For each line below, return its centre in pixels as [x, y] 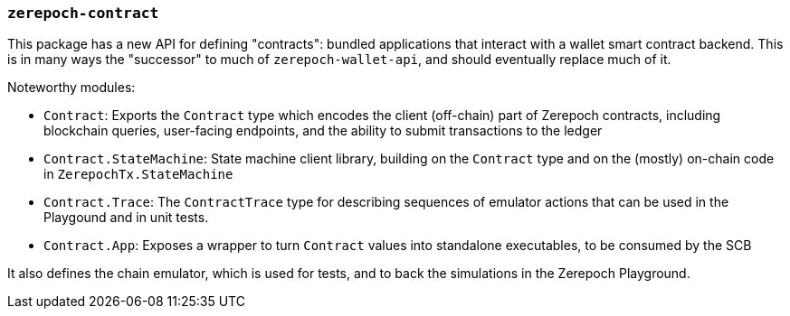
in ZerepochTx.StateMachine [138, 174]
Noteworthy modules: [71, 88]
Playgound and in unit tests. [126, 218]
